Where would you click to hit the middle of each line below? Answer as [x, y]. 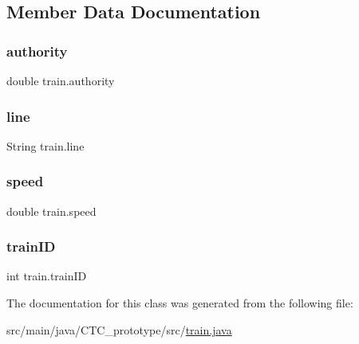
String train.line [45, 145]
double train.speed [51, 211]
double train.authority [61, 80]
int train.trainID [47, 276]
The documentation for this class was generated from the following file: [180, 303]
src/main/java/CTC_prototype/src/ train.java [119, 329]
